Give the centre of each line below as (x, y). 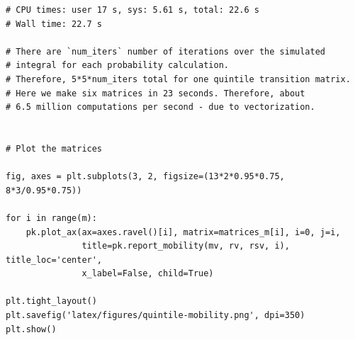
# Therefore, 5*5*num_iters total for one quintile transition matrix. (178, 79)
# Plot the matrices (54, 148)
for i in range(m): (51, 218)
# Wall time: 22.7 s (54, 24)
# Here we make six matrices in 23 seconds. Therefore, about (156, 93)
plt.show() (31, 329)
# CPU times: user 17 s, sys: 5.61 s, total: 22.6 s (133, 10)
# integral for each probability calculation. (117, 66)
